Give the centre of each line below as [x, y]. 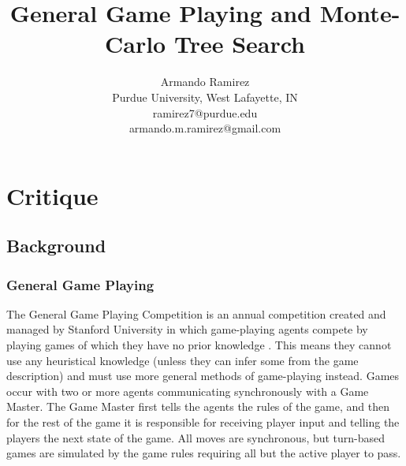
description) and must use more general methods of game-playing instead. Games [203, 376]
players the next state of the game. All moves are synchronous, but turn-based [196, 437]
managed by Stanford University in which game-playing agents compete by [187, 329]
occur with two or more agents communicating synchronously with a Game [188, 391]
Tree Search [240, 44]
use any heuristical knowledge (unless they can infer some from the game [183, 360]
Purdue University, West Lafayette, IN [205, 97]
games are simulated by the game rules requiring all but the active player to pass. [204, 453]
